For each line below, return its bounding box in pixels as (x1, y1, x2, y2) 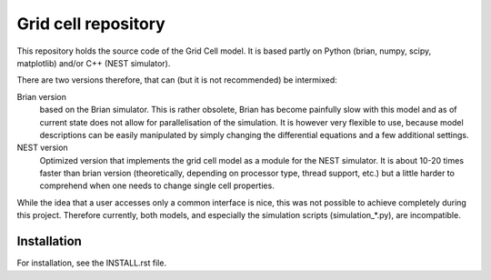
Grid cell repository (16, 14, 165, 34)
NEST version (16, 142, 68, 154)
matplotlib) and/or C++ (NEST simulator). (16, 57, 171, 68)
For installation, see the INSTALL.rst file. (16, 257, 167, 268)
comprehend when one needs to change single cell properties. (39, 180, 275, 191)
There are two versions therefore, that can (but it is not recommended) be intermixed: (16, 75, 338, 85)
